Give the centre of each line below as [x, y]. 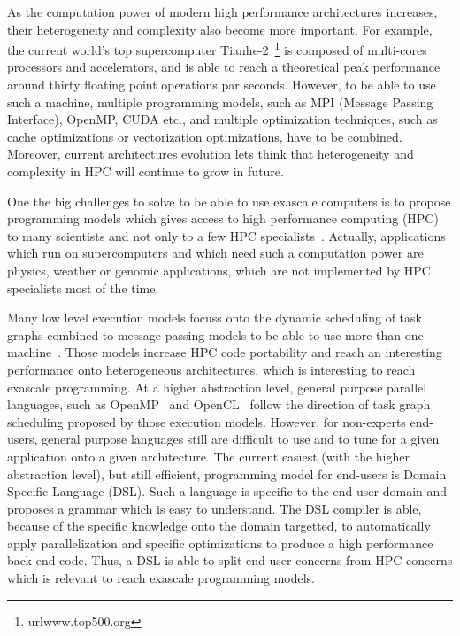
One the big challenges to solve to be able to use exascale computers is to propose [229, 201]
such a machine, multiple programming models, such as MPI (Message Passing [220, 101]
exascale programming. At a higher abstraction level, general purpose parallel [217, 387]
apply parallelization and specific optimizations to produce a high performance [220, 543]
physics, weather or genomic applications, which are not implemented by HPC [219, 270]
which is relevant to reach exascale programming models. [161, 578]
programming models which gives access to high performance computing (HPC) [223, 218]
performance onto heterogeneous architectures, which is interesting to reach [211, 369]
